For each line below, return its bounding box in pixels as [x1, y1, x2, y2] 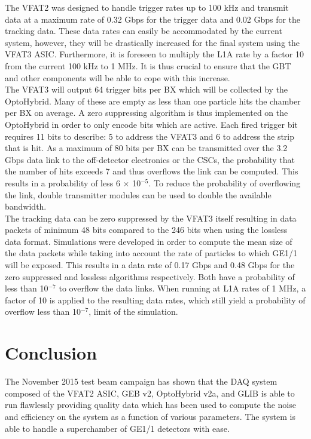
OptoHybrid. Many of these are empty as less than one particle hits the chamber [5, 94, 301, 107]
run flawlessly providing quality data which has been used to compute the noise [5, 398, 296, 411]
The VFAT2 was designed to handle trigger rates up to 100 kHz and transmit [5, 1, 289, 13]
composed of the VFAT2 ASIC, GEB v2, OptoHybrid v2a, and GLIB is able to [5, 386, 295, 399]
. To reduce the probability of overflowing [148, 176, 301, 189]
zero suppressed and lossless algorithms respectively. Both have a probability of [5, 270, 295, 283]
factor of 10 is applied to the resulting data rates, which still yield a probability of [5, 293, 306, 306]
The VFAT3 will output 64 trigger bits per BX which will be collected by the [5, 83, 288, 96]
